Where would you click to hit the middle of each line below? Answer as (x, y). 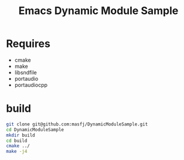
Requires (28, 44)
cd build (17, 141)
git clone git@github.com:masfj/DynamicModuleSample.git (77, 124)
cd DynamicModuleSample (35, 130)
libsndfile (25, 72)
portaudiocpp (31, 85)
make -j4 (17, 152)
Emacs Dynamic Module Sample (98, 11)
